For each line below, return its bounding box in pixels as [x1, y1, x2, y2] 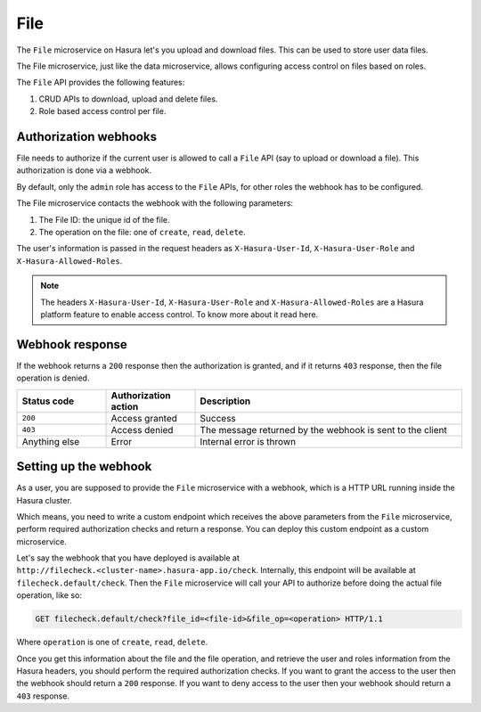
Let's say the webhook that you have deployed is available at [16, 552, 240, 563]
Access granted [110, 412, 178, 424]
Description [200, 395, 251, 407]
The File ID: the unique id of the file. [38, 214, 170, 225]
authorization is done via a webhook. [16, 165, 151, 176]
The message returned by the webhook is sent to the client [200, 423, 447, 436]
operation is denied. [16, 372, 90, 383]
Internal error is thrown [200, 435, 297, 447]
